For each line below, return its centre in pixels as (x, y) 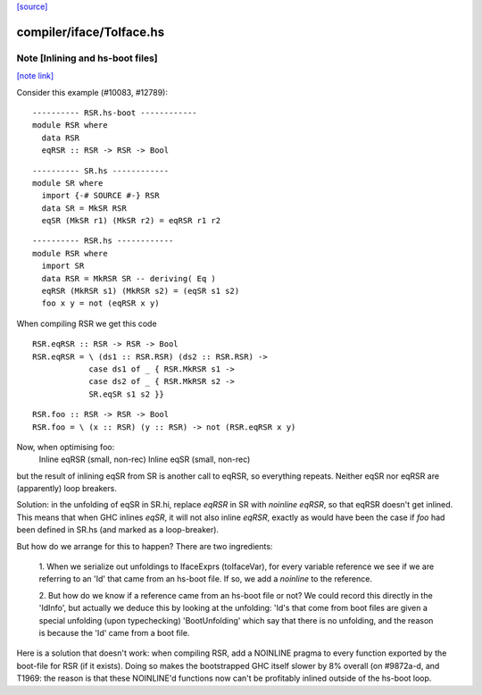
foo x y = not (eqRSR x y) (100, 303)
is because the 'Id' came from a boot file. (114, 633)
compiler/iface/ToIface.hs (91, 32)
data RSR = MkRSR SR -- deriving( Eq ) (129, 278)
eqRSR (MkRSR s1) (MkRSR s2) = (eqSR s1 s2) (141, 291)
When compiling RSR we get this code (87, 323)
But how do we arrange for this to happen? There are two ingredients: (145, 546)
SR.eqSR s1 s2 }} (127, 394)
